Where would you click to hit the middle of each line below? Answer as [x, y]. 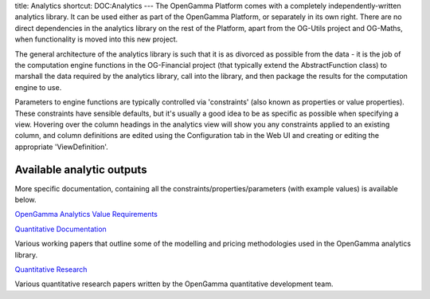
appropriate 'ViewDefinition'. [62, 147]
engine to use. [38, 87]
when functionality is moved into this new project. [96, 39]
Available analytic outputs [81, 169]
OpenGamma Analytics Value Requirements [86, 214]
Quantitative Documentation [61, 229]
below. [25, 199]
